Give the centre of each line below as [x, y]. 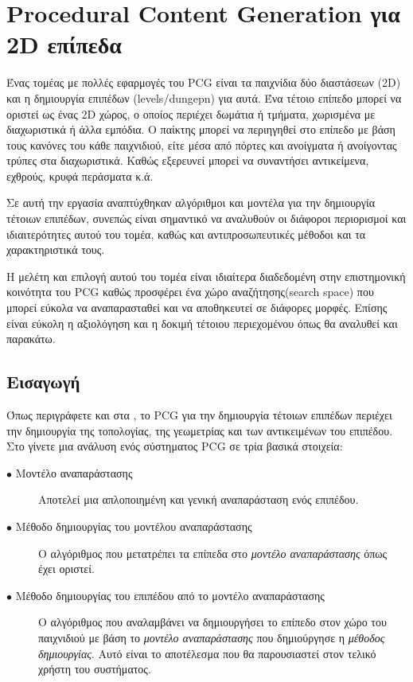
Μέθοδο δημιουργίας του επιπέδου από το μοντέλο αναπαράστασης [170, 595]
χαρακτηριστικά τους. [56, 249]
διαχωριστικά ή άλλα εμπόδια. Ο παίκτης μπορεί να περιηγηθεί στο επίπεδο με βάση [201, 129]
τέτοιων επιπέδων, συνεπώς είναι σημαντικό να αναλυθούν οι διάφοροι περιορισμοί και [206, 218]
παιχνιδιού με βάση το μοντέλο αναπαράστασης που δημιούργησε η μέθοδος [212, 637]
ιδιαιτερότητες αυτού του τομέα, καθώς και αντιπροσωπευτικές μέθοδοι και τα [186, 234]
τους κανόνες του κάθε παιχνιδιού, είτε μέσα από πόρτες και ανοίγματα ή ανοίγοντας [202, 144]
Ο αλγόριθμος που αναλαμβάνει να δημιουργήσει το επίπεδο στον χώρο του [212, 622]
